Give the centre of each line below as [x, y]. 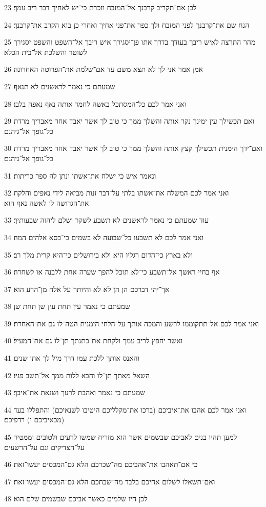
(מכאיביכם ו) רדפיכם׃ [34, 420]
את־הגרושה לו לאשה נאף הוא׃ [47, 202]
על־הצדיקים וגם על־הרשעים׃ [44, 447]
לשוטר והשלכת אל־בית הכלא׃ [46, 52]
